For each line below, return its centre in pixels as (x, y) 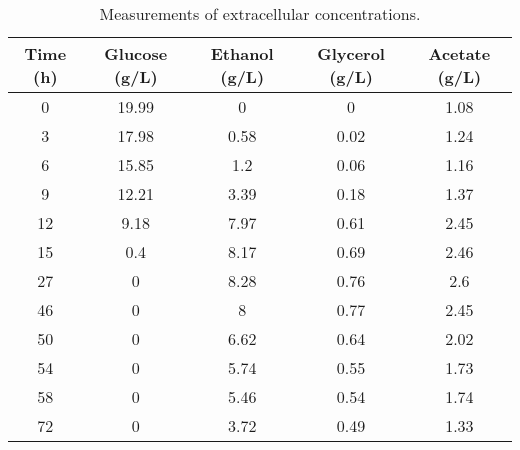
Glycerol (351, 53)
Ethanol (242, 53)
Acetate (459, 53)
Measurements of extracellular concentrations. (260, 13)
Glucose (136, 53)
